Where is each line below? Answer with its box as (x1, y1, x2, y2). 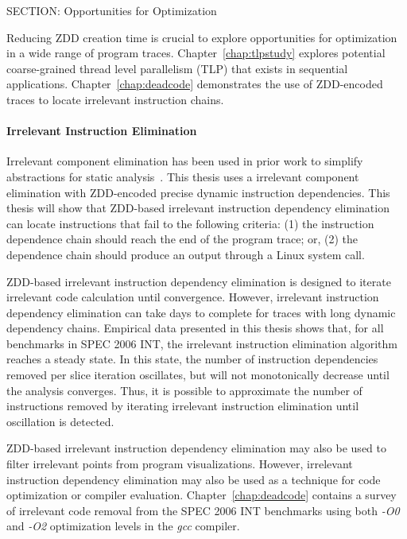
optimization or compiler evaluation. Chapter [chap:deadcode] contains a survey (6, 487, 397, 503)
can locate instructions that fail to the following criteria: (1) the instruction (6, 215, 374, 231)
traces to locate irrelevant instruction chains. (6, 91, 224, 107)
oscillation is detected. (6, 413, 114, 429)
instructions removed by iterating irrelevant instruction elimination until (6, 397, 359, 414)
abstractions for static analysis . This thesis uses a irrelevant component (6, 168, 359, 184)
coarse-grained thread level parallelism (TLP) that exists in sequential (6, 60, 348, 76)
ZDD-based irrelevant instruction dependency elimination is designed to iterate (6, 273, 391, 289)
